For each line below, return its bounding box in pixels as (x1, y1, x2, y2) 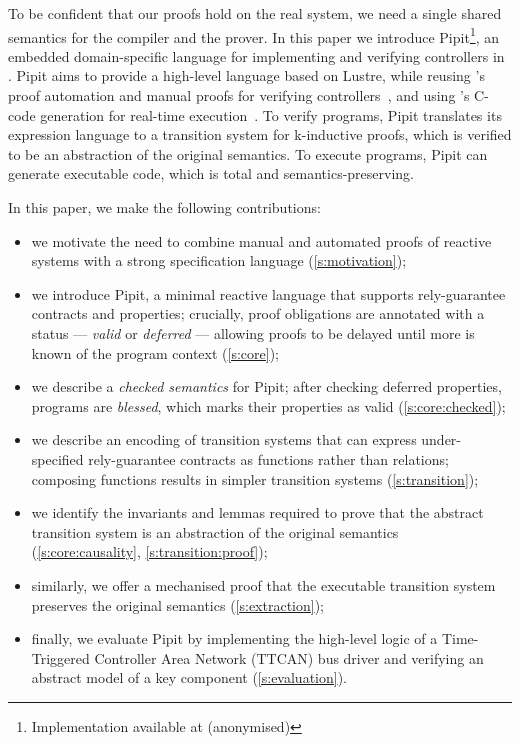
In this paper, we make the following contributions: (8, 197, 321, 217)
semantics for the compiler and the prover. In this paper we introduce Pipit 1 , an (8, 23, 500, 47)
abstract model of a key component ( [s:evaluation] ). (31, 667, 348, 688)
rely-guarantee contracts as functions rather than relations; (88, 448, 449, 469)
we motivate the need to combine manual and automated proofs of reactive (31, 230, 492, 251)
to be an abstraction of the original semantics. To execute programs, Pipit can (8, 143, 488, 164)
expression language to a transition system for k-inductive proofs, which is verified (8, 124, 512, 145)
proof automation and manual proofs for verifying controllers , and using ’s (8, 85, 470, 106)
